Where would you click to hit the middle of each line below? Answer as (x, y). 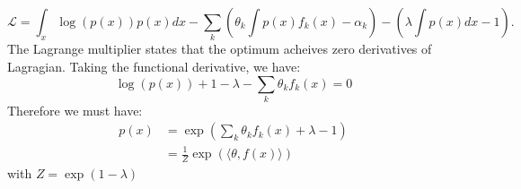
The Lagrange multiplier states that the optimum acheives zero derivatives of (220, 49)
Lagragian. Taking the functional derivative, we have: (154, 66)
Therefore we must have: (75, 110)
